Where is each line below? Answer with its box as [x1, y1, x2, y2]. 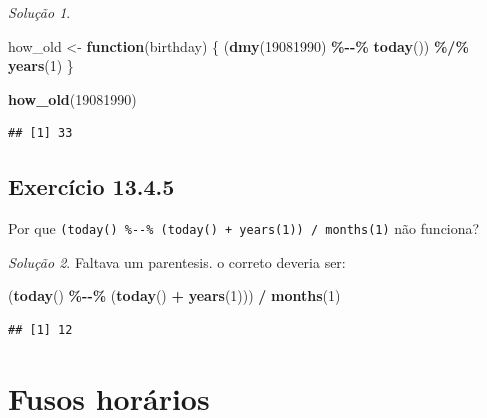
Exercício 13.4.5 [8, 171, 175, 202]
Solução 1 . [8, 2, 71, 22]
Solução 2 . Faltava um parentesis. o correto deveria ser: [8, 251, 346, 272]
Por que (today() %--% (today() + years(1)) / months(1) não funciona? [8, 218, 480, 239]
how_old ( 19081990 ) [8, 88, 137, 109]
